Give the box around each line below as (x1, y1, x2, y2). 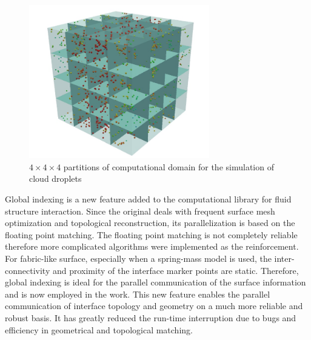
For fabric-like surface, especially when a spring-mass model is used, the (5, 252, 272, 265)
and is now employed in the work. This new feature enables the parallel (5, 287, 270, 300)
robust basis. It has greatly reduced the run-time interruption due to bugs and (5, 312, 296, 324)
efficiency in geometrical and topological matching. (5, 323, 193, 336)
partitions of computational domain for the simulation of (63, 160, 274, 173)
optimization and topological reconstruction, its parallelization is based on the (5, 216, 295, 229)
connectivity (5, 264, 50, 276)
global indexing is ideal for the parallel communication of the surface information (5, 276, 306, 288)
